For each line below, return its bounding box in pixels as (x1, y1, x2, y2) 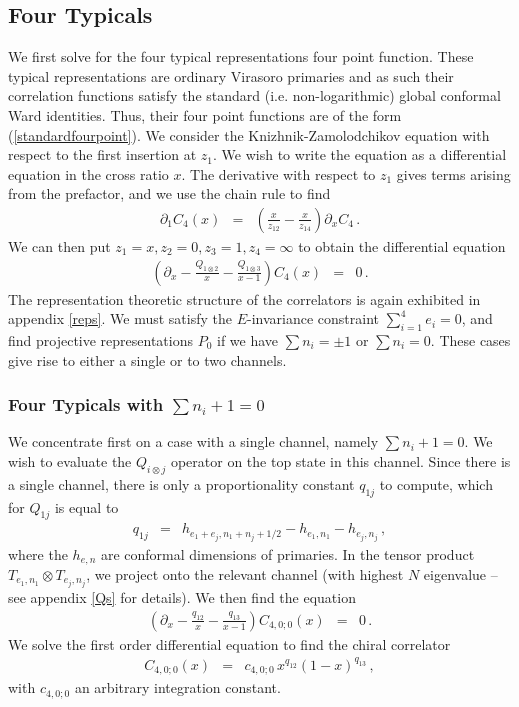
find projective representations (8, 330, 194, 350)
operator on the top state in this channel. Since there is (170, 451, 511, 471)
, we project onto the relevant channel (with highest (86, 563, 404, 584)
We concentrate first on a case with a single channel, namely (8, 431, 379, 452)
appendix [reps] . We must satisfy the (8, 308, 232, 329)
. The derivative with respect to (181, 163, 376, 184)
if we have (217, 330, 279, 350)
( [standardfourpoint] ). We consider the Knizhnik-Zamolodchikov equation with (8, 124, 490, 145)
